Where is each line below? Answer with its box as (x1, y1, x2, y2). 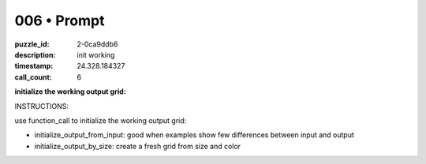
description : (14, 50, 56, 59)
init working (77, 50, 115, 59)
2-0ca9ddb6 (77, 39, 118, 49)
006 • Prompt (14, 12, 105, 29)
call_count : (14, 72, 53, 82)
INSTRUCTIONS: (14, 101, 69, 110)
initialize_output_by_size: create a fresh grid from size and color (34, 141, 241, 151)
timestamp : (14, 61, 54, 71)
